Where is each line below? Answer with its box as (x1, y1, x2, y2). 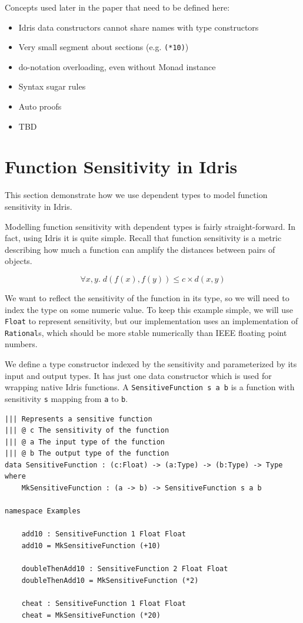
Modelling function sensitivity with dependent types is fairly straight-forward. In (5, 220, 296, 232)
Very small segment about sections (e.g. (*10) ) (18, 41, 189, 53)
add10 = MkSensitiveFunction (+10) (21, 542, 161, 551)
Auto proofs (18, 100, 62, 113)
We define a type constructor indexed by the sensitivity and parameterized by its (5, 358, 297, 370)
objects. (5, 255, 32, 267)
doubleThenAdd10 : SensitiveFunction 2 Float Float (21, 565, 228, 573)
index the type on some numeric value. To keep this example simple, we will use (5, 303, 293, 315)
